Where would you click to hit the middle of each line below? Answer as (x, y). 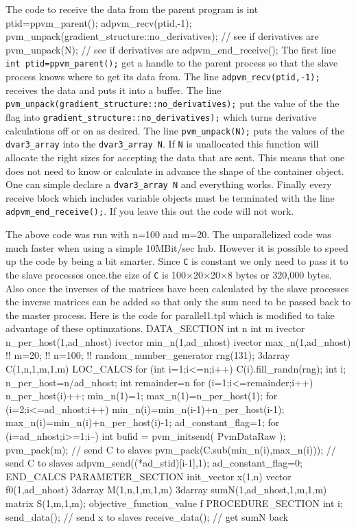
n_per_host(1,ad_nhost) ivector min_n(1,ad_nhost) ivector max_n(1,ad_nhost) (178, 341)
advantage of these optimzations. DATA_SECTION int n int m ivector (155, 328)
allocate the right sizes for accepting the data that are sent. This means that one (175, 157)
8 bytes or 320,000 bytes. (280, 274)
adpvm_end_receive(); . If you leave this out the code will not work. (150, 211)
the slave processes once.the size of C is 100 (96, 274)
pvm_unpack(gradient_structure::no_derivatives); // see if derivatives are (162, 36)
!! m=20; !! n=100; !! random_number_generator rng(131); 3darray (148, 355)
